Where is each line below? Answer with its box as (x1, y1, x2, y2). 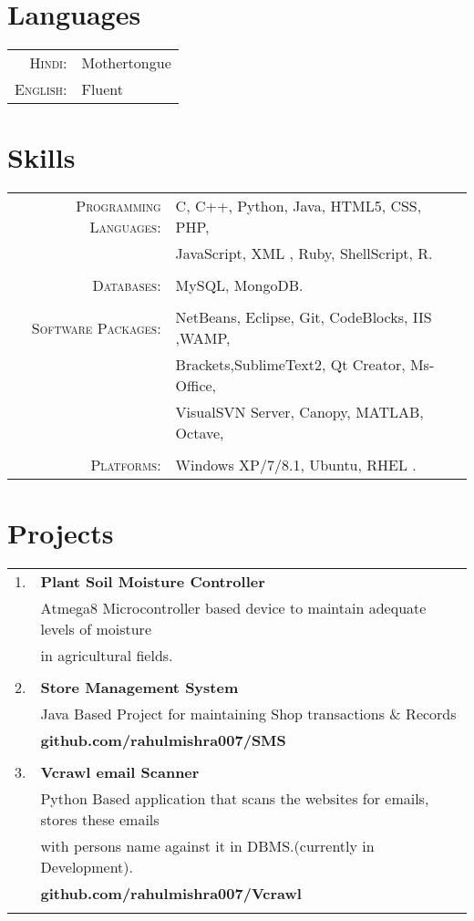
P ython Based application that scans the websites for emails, (40, 788, 429, 810)
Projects (7, 514, 114, 552)
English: (15, 78, 67, 100)
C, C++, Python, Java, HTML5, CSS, (175, 195, 422, 217)
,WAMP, (175, 327, 231, 349)
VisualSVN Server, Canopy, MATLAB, (175, 401, 424, 423)
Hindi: (29, 52, 67, 74)
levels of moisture (40, 618, 151, 640)
